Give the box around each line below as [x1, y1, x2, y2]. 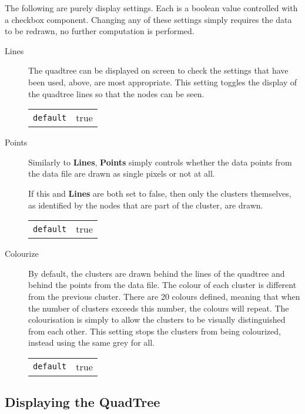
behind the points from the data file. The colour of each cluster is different [28, 279, 297, 291]
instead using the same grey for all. [28, 336, 155, 349]
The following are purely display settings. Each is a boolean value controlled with [5, 2, 298, 14]
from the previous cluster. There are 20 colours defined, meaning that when [28, 290, 300, 302]
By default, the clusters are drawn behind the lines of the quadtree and [28, 267, 285, 279]
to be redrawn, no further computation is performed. [5, 25, 195, 37]
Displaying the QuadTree [5, 393, 160, 411]
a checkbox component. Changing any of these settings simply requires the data [5, 13, 292, 25]
